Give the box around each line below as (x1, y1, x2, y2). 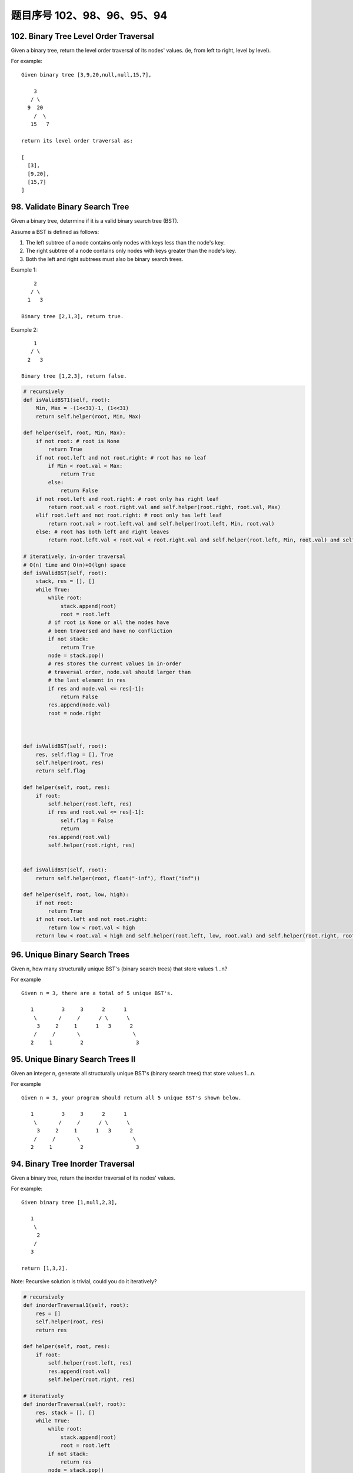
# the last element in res (48, 677, 126, 683)
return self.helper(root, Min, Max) (35, 413, 141, 420)
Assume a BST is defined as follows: (11, 228, 99, 235)
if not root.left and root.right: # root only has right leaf (35, 496, 219, 502)
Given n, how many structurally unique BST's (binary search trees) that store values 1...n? (11, 965, 228, 972)
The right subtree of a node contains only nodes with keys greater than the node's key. (25, 247, 237, 255)
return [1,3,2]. (21, 1264, 68, 1271)
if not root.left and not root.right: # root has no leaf (35, 454, 207, 461)
